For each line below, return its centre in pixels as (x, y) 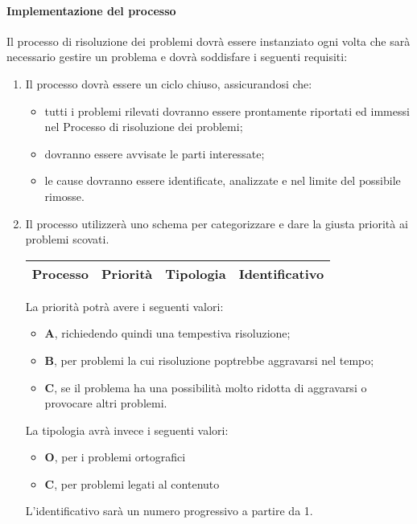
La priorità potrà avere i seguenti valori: (124, 306)
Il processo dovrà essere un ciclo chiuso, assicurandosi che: (169, 83)
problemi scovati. (67, 239)
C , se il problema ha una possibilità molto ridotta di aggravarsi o (206, 387)
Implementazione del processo (91, 10)
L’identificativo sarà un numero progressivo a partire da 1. (169, 511)
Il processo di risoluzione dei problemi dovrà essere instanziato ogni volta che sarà (208, 41)
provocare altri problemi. (106, 403)
